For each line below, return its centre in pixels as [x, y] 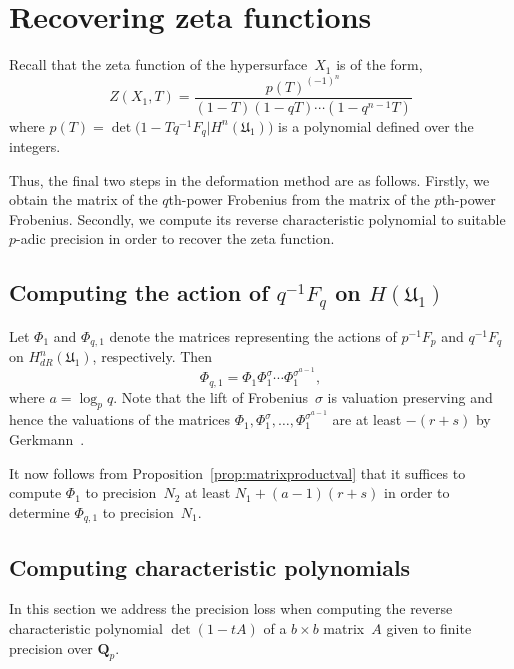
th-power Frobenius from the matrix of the [299, 199]
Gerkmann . [47, 439]
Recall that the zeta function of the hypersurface [158, 64]
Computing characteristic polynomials [210, 566]
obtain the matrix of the [83, 199]
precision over [51, 647]
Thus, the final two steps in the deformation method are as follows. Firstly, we [249, 179]
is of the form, [379, 64]
